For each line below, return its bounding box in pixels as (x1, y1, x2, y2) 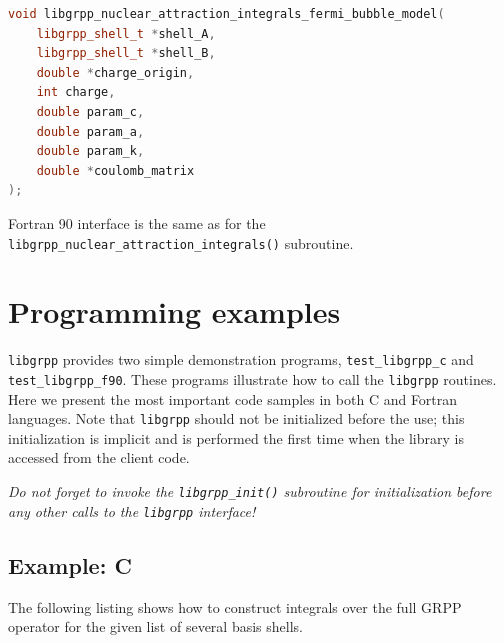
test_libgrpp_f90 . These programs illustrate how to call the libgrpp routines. (8, 368, 497, 389)
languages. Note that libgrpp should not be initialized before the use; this (8, 408, 465, 429)
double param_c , (36, 104, 145, 119)
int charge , (36, 85, 116, 100)
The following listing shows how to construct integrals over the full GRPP (8, 596, 462, 617)
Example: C (8, 549, 132, 580)
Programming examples (8, 291, 341, 332)
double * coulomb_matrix (36, 163, 195, 178)
